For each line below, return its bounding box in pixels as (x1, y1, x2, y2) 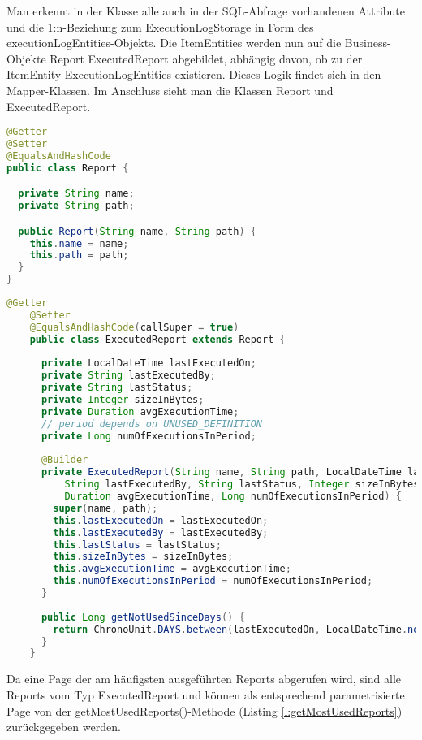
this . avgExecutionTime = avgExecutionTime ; (53, 563, 291, 575)
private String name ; (18, 188, 135, 200)
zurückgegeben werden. (6, 718, 121, 735)
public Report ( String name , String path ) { (18, 225, 256, 237)
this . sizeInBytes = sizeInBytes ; (53, 551, 234, 563)
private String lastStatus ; (41, 382, 193, 394)
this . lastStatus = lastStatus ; (53, 539, 222, 551)
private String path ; (18, 200, 135, 212)
